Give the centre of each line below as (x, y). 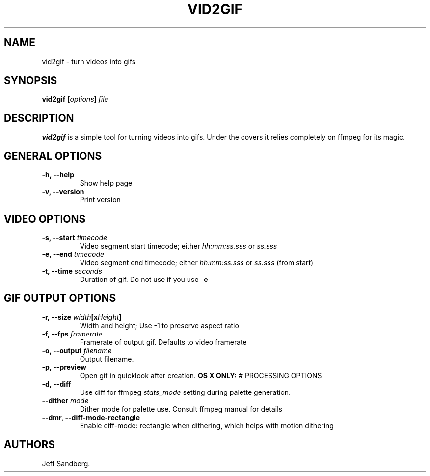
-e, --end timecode (73, 254)
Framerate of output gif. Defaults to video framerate (163, 342)
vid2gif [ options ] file (75, 99)
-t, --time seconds (72, 271)
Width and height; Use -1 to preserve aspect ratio (159, 325)
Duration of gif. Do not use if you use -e (144, 279)
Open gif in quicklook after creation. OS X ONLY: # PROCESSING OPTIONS (201, 375)
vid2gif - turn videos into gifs (89, 61)
